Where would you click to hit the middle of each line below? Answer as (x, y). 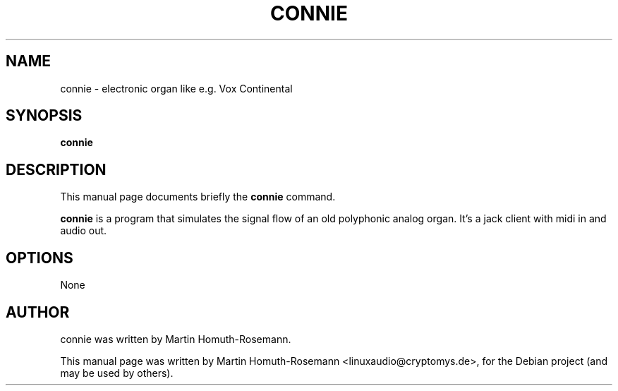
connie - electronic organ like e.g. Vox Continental (176, 88)
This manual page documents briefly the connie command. (198, 197)
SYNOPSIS (44, 116)
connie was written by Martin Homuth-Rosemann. (176, 339)
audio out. (84, 231)
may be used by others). (117, 373)
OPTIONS (40, 258)
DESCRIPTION (56, 169)
